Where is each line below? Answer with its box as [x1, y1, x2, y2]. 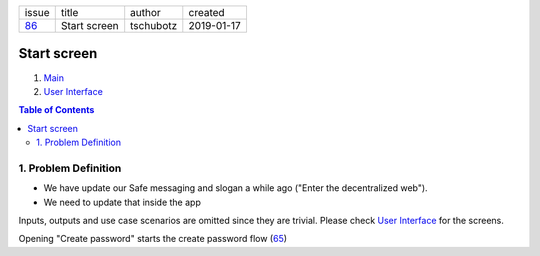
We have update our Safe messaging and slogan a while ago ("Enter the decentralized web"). [43, 182, 429, 194]
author [130, 6, 162, 19]
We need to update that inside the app [43, 196, 202, 208]
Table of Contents [18, 104, 95, 116]
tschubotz [130, 19, 178, 32]
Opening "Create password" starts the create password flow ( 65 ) [18, 233, 288, 245]
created [188, 6, 225, 19]
